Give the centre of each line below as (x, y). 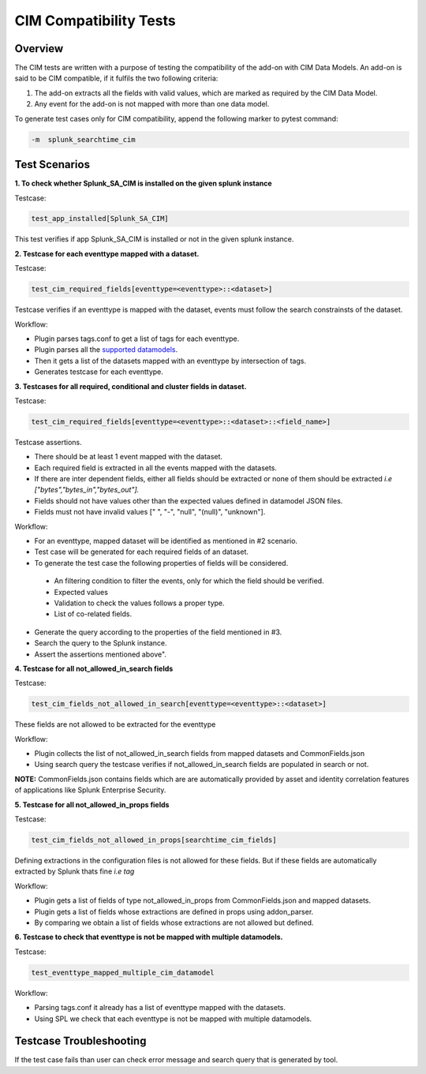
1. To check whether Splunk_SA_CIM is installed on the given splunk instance (143, 183)
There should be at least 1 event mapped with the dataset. (129, 457)
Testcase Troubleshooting (80, 1041)
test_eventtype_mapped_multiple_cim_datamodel (123, 972)
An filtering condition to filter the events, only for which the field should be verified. (189, 581)
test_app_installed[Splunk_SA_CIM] (100, 219)
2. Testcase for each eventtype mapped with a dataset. (107, 253)
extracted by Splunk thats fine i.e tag (75, 871)
